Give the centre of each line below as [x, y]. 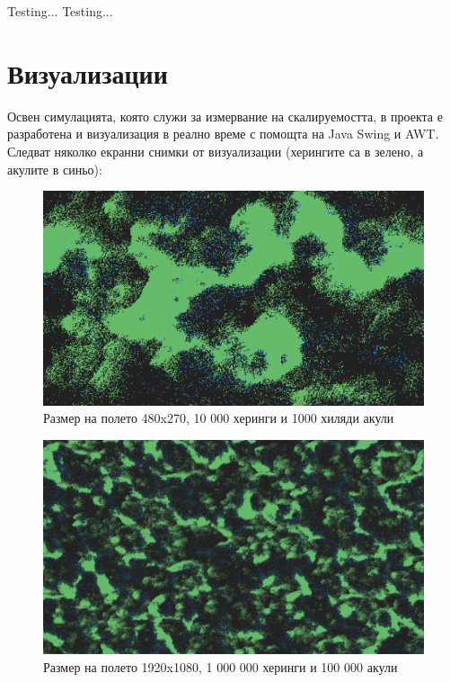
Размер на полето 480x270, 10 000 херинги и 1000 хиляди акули [219, 418]
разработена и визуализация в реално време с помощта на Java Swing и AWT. [223, 134]
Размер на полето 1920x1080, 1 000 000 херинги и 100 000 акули [221, 666]
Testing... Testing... [60, 11]
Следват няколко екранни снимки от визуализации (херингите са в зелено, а [216, 151]
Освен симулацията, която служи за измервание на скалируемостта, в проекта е [225, 116]
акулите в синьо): [55, 169]
